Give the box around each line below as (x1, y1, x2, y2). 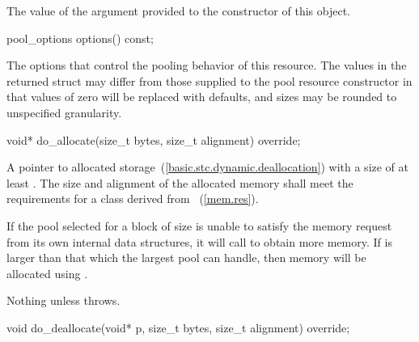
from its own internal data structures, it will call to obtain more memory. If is (6, 233, 392, 250)
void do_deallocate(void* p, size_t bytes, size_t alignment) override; (6, 319, 350, 336)
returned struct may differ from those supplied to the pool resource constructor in (6, 72, 413, 89)
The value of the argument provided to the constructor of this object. (6, 2, 350, 19)
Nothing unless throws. (6, 292, 121, 309)
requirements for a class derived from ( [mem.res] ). (6, 190, 259, 207)
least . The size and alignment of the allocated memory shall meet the (6, 174, 353, 191)
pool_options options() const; (6, 29, 154, 46)
